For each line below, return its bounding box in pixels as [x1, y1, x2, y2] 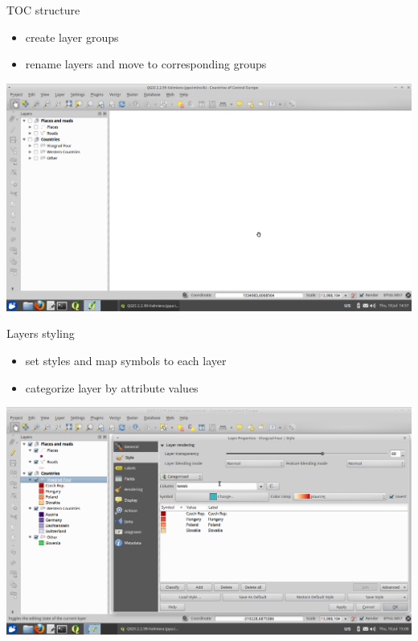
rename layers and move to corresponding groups [25, 55, 267, 72]
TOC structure [6, 2, 80, 18]
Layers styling [6, 325, 75, 342]
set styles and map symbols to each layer [25, 351, 227, 368]
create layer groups [25, 28, 119, 45]
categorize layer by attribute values [25, 379, 199, 396]
